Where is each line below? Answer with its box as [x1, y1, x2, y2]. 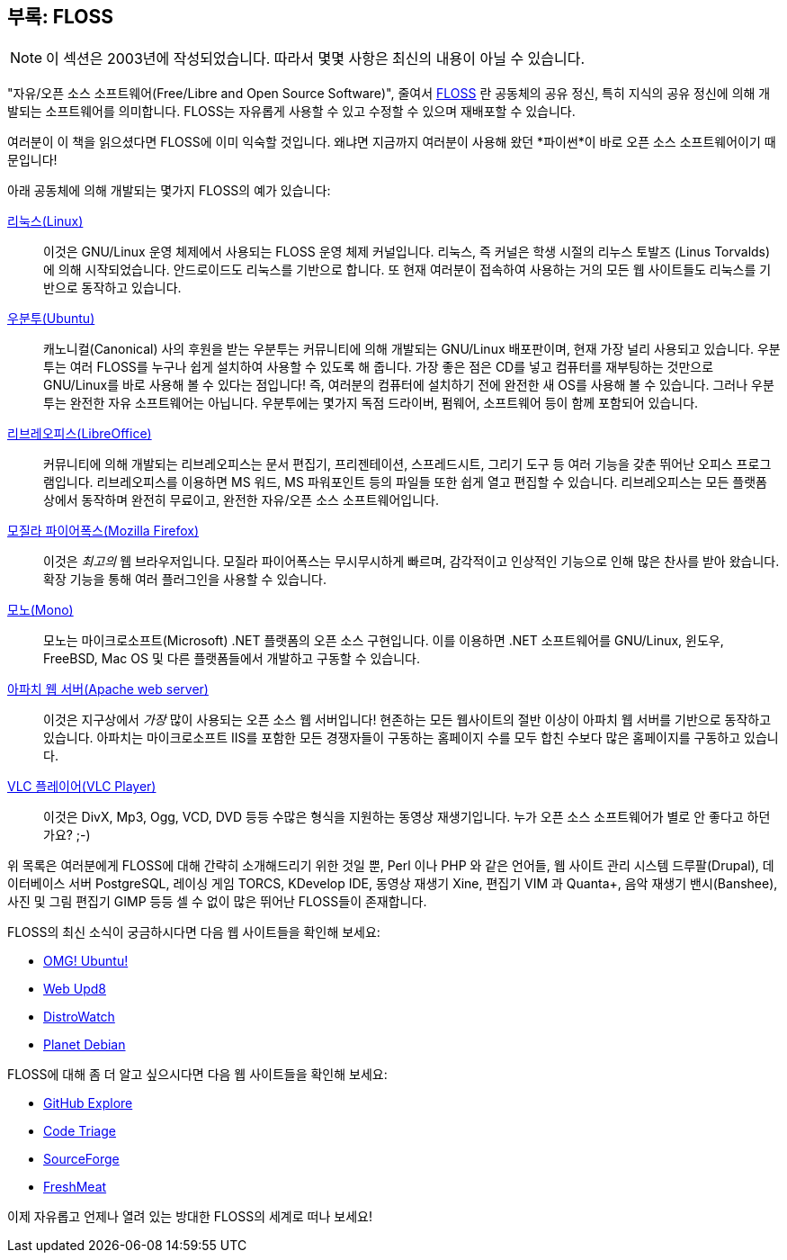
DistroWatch [43, 1009, 115, 1025]
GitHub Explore [43, 1095, 133, 1111]
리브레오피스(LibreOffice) [7, 426, 152, 442]
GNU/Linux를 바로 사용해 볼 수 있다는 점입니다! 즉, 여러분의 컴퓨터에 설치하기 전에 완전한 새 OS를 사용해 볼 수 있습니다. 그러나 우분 [43, 377, 774, 393]
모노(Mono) [7, 602, 74, 618]
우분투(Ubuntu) [7, 310, 95, 327]
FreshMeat [43, 1179, 107, 1195]
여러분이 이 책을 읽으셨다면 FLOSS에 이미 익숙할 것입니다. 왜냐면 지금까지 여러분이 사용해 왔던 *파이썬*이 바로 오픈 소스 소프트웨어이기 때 [7, 134, 776, 150]
